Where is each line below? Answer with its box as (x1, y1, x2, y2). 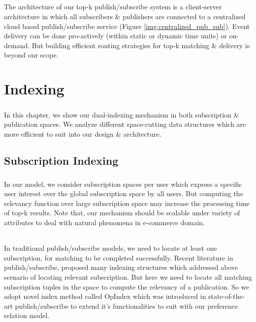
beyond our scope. (4, 50, 59, 60)
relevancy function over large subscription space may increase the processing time (4, 198, 250, 208)
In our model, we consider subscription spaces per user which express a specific (4, 178, 242, 189)
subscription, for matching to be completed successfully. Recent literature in (4, 252, 233, 263)
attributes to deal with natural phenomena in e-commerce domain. (4, 217, 205, 227)
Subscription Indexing (4, 152, 119, 168)
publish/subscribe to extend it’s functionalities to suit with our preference (15, 300, 238, 311)
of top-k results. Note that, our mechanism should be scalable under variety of (4, 207, 240, 218)
